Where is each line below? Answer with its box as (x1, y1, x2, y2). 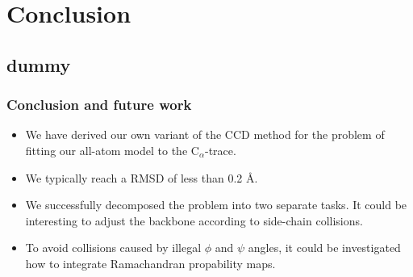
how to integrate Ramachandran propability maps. (25, 254, 276, 271)
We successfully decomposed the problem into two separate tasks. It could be (25, 196, 407, 213)
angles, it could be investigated (248, 239, 401, 256)
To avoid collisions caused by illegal (25, 239, 202, 256)
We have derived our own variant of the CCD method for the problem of (25, 126, 385, 143)
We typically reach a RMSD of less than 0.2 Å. (25, 169, 258, 186)
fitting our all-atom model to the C (25, 141, 199, 158)
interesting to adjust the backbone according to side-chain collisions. (25, 212, 363, 229)
